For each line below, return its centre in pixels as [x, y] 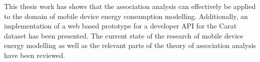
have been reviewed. [35, 55]
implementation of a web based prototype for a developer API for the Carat [120, 26]
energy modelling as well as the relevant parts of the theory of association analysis [130, 45]
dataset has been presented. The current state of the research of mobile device [124, 35]
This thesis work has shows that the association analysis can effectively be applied [130, 6]
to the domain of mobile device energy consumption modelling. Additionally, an [126, 16]
